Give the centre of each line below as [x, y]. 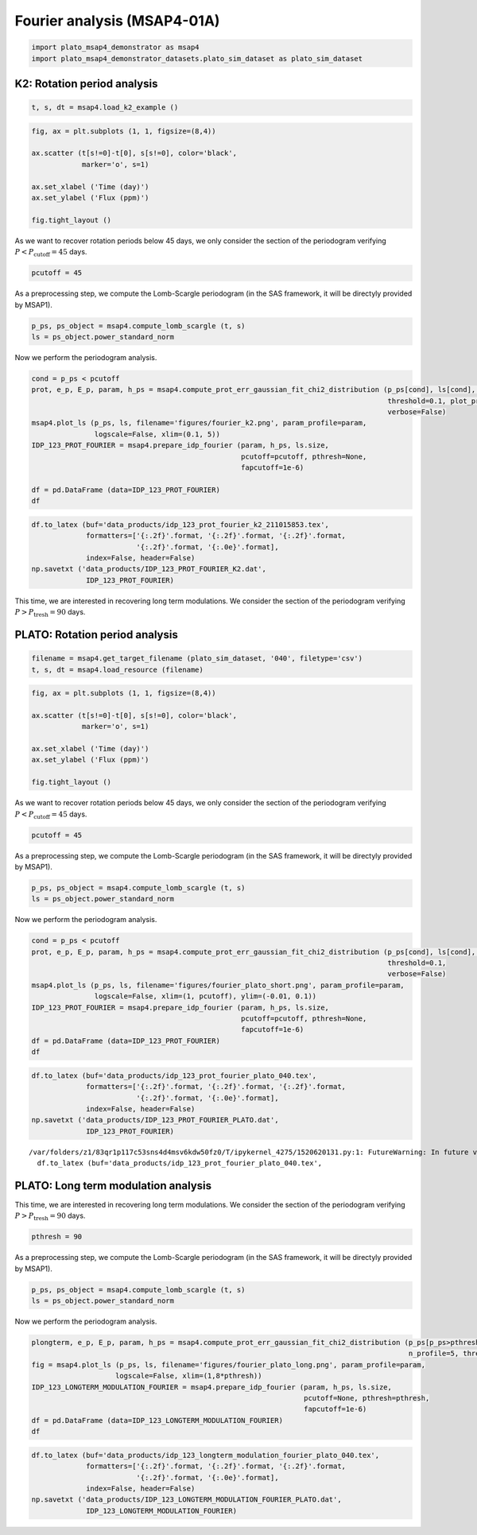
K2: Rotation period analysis [86, 83]
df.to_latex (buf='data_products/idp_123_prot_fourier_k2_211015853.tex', [180, 524]
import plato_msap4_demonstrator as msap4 [115, 47]
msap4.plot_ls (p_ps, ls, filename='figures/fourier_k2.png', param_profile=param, [199, 423]
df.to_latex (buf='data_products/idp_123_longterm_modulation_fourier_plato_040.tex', [206, 1455]
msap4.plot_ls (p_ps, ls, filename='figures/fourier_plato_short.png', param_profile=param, [218, 985]
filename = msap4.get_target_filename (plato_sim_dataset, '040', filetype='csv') [197, 659]
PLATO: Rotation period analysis [96, 635]
